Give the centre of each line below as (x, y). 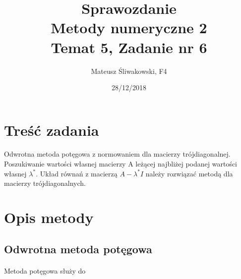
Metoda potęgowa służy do (45, 270)
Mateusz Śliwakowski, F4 (129, 71)
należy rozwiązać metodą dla (189, 173)
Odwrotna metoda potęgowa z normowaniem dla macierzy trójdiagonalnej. (117, 154)
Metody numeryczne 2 (129, 28)
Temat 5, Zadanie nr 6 (129, 47)
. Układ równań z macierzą (77, 173)
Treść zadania (52, 130)
